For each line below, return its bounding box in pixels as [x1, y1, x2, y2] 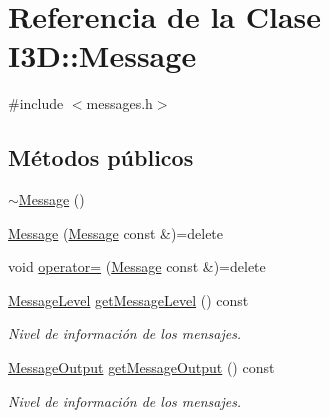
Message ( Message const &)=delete [8, 222, 224, 243]
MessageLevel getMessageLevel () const [8, 289, 249, 310]
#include [8, 93, 64, 114]
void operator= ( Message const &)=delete [8, 256, 266, 277]
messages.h [86, 93, 153, 114]
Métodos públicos [8, 142, 194, 173]
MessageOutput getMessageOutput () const [8, 357, 275, 378]
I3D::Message [8, 35, 197, 76]
